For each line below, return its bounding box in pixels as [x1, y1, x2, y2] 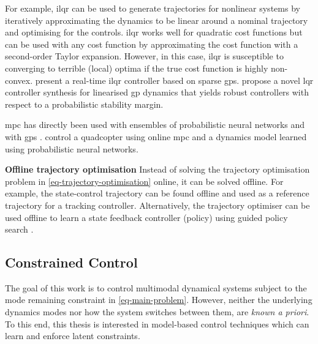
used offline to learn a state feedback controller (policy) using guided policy [5, 211, 288, 223]
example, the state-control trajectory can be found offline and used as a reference [5, 187, 309, 200]
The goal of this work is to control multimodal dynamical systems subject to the [5, 281, 307, 294]
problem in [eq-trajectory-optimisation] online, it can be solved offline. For [5, 174, 284, 187]
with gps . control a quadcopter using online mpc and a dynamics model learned [5, 130, 307, 143]
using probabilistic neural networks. [5, 142, 138, 155]
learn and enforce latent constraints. [5, 329, 140, 342]
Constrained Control [5, 253, 138, 272]
